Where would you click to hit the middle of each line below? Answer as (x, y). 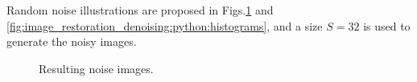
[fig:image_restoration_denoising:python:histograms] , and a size (165, 25)
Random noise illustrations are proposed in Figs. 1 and (140, 10)
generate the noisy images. (72, 41)
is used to (387, 25)
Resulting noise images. (96, 68)
